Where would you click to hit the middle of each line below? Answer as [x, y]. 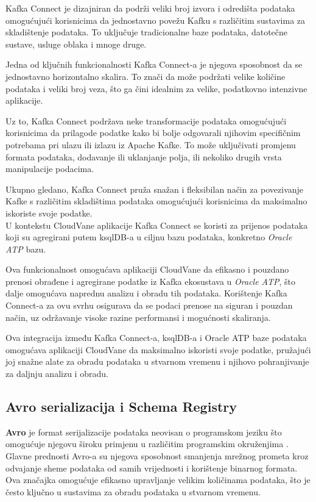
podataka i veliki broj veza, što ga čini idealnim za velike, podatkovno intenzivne [156, 88]
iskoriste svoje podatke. [49, 213]
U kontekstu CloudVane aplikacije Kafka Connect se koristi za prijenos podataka [157, 225]
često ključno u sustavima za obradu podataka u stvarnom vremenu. [133, 491]
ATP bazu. [26, 249]
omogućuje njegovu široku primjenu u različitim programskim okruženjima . [147, 444]
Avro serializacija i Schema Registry [121, 407]
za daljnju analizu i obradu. [57, 374]
